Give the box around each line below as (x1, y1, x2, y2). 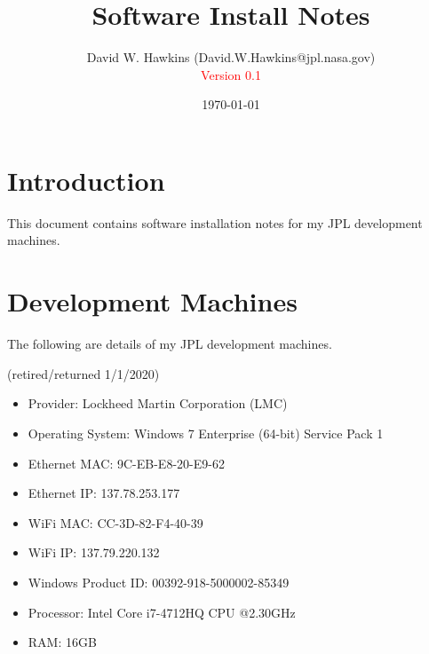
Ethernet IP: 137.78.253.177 (28, 484, 180, 502)
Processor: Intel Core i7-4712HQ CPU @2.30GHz (28, 603, 296, 621)
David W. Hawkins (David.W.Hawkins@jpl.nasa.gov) (86, 48, 376, 67)
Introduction (7, 162, 165, 198)
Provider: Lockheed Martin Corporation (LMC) (28, 394, 288, 413)
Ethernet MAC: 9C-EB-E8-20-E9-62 (28, 453, 225, 472)
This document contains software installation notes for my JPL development (7, 213, 423, 232)
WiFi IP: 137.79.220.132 (28, 543, 160, 562)
